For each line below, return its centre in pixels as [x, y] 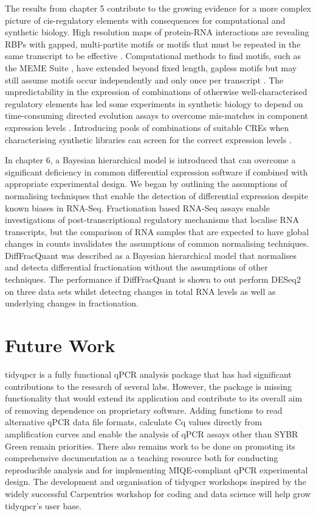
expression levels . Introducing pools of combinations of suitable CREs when [147, 127]
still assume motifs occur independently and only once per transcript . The [144, 80]
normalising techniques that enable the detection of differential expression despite [157, 195]
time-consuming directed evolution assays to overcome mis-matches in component [157, 115]
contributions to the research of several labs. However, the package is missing [149, 386]
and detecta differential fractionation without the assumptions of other [136, 267]
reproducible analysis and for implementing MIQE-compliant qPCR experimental [156, 469]
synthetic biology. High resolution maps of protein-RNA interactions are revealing [157, 32]
